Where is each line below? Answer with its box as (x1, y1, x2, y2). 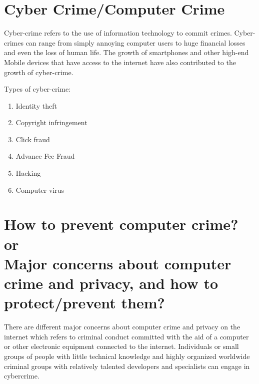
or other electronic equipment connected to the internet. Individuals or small (4, 341, 239, 351)
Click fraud (15, 134, 50, 144)
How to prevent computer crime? (4, 214, 238, 234)
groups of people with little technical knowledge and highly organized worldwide (4, 350, 250, 361)
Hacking (15, 168, 41, 178)
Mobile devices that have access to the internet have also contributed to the (4, 57, 236, 67)
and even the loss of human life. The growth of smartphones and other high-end (4, 47, 249, 58)
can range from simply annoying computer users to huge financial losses (25, 37, 245, 48)
